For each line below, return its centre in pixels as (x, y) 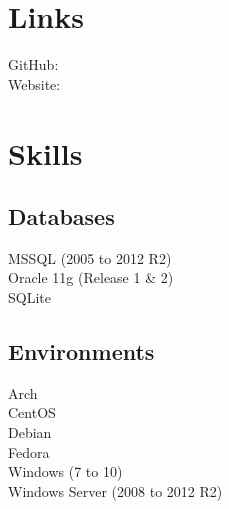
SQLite (29, 297)
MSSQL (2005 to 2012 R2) (90, 257)
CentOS (32, 412)
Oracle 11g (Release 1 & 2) (91, 277)
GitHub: (33, 64)
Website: (34, 83)
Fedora (29, 451)
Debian (30, 432)
